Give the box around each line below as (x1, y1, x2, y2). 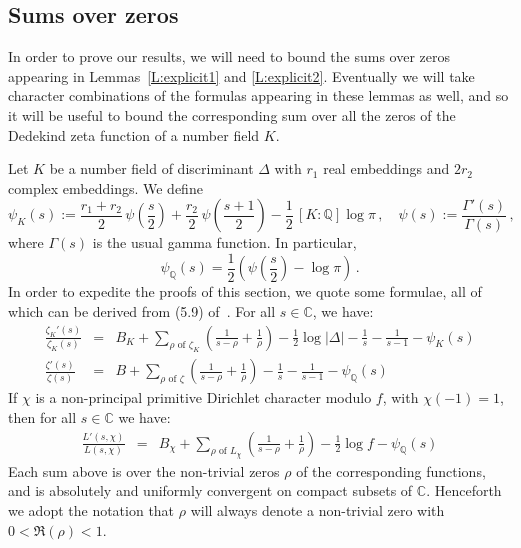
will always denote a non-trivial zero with (190, 500, 445, 521)
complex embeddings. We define (8, 177, 203, 198)
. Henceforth (426, 480, 502, 501)
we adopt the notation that (8, 500, 175, 521)
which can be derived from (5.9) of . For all (8, 301, 276, 322)
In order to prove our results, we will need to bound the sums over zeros (8, 46, 451, 67)
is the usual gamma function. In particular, (92, 232, 357, 253)
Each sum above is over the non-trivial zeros (8, 460, 280, 481)
